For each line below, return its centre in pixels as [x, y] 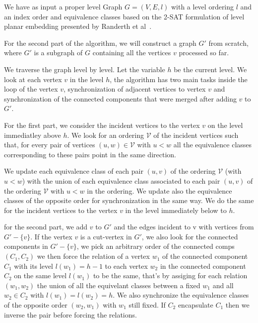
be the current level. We [210, 69]
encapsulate [195, 305]
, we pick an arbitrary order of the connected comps [156, 246]
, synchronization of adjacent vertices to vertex [135, 89]
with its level [33, 266]
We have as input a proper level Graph [63, 6]
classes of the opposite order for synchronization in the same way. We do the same [129, 200]
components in [26, 246]
